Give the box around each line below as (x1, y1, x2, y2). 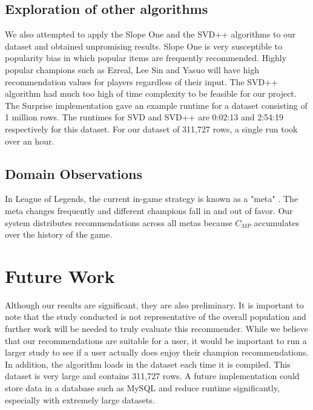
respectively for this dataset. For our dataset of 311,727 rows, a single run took (5, 122, 298, 135)
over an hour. (5, 134, 54, 147)
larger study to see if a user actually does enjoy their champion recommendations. (5, 346, 309, 359)
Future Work (5, 263, 115, 288)
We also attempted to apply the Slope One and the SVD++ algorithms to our (5, 28, 296, 41)
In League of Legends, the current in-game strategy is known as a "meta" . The (5, 192, 298, 205)
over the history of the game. (5, 228, 113, 241)
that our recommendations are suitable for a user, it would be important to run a (5, 334, 307, 347)
